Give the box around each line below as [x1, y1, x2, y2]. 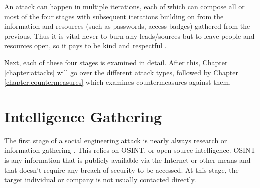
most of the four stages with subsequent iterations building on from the [4, 11, 224, 21]
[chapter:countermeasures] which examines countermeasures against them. [4, 77, 231, 87]
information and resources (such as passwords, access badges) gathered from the [4, 21, 250, 31]
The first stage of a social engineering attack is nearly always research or [4, 135, 227, 145]
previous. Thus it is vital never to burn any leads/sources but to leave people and [4, 30, 255, 41]
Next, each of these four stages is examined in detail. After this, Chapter [4, 57, 228, 67]
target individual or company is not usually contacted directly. [4, 174, 196, 185]
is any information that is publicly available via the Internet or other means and [4, 155, 251, 165]
